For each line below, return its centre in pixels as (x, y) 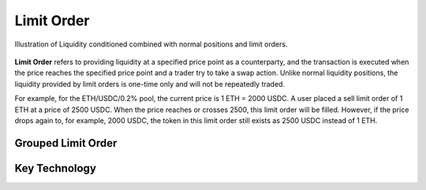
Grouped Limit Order (66, 143)
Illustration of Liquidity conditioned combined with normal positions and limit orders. (151, 44)
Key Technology (55, 168)
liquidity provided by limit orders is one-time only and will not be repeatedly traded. (150, 84)
